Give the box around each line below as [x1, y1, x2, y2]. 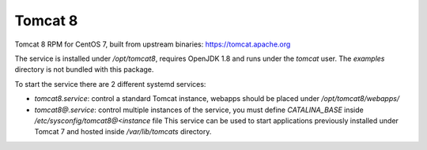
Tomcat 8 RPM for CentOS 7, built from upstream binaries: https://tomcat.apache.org [14, 39, 291, 49]
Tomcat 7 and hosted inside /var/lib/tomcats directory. [34, 127, 212, 137]
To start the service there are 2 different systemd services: [14, 79, 206, 88]
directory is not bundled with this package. [14, 65, 154, 74]
